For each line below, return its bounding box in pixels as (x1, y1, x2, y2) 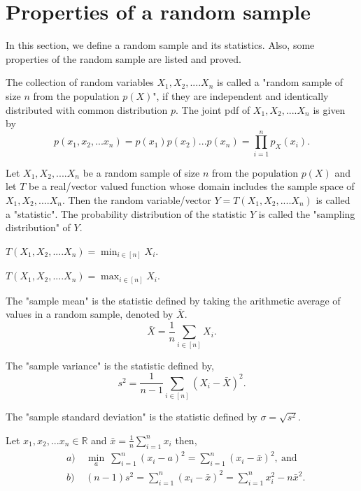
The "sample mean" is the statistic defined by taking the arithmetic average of (6, 293, 341, 307)
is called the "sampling (258, 206, 355, 221)
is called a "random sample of (216, 75, 343, 89)
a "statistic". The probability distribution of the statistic (6, 206, 247, 221)
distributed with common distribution (6, 102, 168, 117)
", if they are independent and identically (153, 88, 329, 103)
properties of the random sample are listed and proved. (6, 51, 241, 66)
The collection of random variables (6, 75, 154, 89)
